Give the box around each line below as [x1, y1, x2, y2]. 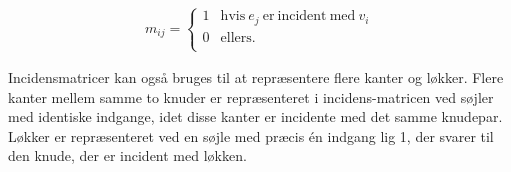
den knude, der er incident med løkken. [8, 145, 247, 166]
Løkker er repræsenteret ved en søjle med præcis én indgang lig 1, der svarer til [8, 125, 494, 146]
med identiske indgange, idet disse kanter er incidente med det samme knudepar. [8, 106, 503, 127]
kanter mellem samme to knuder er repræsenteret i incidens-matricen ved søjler [8, 86, 494, 107]
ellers [220, 30, 252, 45]
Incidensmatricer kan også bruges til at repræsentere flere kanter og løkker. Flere [8, 67, 504, 88]
